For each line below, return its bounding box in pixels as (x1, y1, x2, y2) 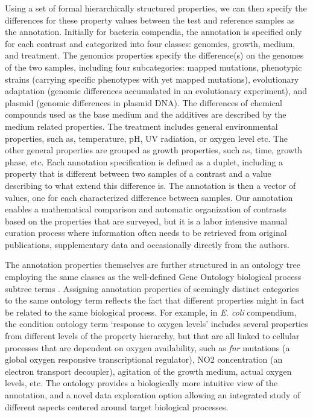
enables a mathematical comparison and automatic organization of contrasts (5, 203, 287, 215)
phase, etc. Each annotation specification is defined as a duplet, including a (5, 155, 283, 168)
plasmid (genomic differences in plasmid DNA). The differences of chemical (5, 96, 282, 109)
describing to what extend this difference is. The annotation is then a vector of (5, 179, 296, 191)
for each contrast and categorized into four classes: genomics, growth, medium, (5, 37, 296, 49)
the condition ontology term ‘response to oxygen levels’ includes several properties (5, 317, 308, 330)
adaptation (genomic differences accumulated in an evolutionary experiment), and (5, 84, 308, 97)
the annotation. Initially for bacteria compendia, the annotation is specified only (5, 25, 302, 38)
